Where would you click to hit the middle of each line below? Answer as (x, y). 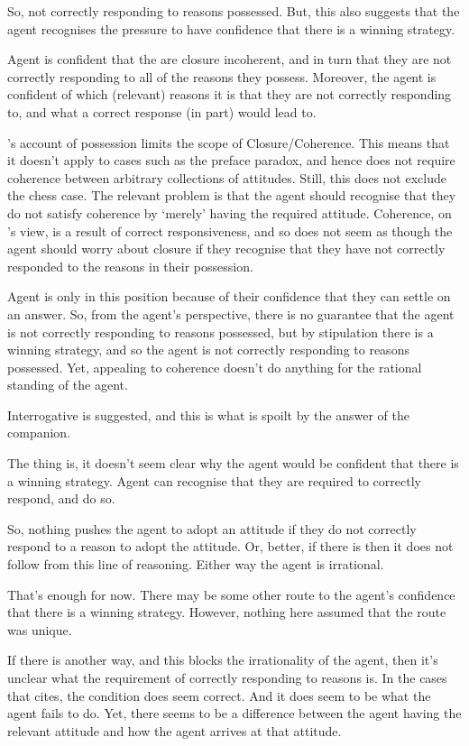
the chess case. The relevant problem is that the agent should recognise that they (232, 195)
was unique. (40, 629)
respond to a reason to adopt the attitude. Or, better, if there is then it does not (230, 546)
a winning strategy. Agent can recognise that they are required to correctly (214, 480)
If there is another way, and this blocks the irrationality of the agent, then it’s (223, 660)
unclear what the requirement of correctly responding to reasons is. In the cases (227, 677)
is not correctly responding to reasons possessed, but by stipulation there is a (221, 332)
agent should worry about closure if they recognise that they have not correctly (226, 249)
